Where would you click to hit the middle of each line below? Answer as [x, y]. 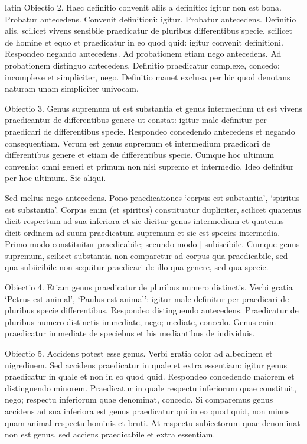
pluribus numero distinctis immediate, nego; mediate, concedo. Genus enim [141, 321]
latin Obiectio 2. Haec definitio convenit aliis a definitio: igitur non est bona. [143, 7]
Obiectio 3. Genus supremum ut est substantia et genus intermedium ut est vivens [153, 108]
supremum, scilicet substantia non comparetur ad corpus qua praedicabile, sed [146, 255]
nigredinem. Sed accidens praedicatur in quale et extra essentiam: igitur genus [146, 364]
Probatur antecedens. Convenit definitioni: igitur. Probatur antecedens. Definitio [151, 19]
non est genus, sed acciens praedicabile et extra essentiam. [110, 434]
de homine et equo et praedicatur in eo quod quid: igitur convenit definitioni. [144, 42]
